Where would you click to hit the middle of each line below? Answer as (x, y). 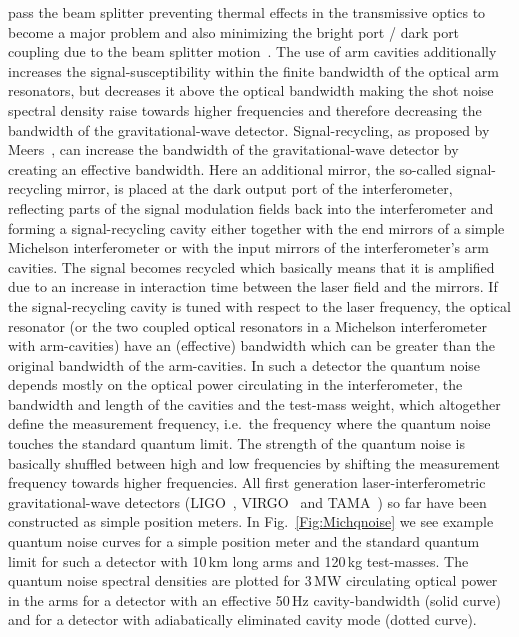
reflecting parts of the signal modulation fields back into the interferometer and (251, 207)
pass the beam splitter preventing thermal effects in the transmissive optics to (247, 12)
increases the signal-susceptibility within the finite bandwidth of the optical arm (253, 70)
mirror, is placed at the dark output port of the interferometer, (259, 188)
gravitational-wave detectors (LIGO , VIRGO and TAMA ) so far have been (247, 501)
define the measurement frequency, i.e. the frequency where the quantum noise (249, 423)
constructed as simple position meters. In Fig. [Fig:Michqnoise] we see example (251, 521)
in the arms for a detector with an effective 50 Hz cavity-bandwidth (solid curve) (255, 599)
